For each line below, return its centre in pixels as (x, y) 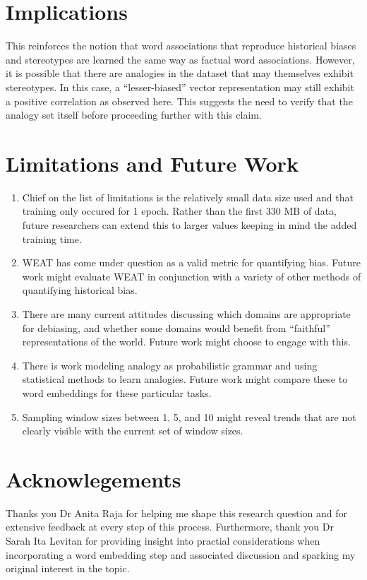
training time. (52, 238)
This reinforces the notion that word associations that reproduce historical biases (181, 46)
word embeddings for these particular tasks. (117, 392)
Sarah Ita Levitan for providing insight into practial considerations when (163, 541)
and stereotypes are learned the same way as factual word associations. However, (180, 59)
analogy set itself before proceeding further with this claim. (134, 115)
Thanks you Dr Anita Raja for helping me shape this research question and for (176, 513)
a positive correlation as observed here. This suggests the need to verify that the (179, 101)
